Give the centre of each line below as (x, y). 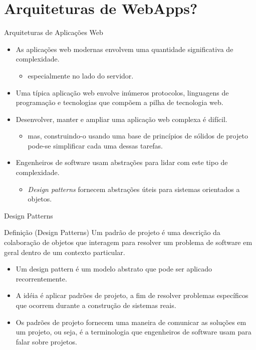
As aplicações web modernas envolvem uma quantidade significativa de (124, 49)
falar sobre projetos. (46, 341)
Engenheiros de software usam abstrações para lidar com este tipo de (122, 162)
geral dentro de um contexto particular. (65, 252)
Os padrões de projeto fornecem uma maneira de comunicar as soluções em (131, 322)
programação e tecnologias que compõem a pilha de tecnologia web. (119, 102)
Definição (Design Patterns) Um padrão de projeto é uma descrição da (112, 232)
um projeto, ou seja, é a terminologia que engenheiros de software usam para (134, 332)
